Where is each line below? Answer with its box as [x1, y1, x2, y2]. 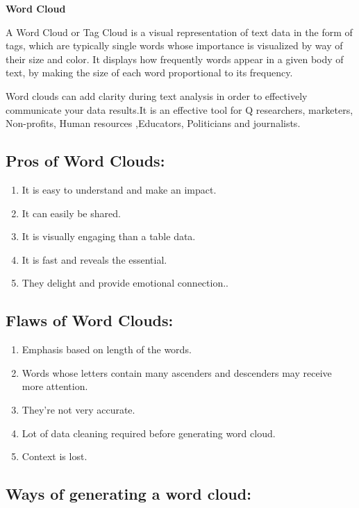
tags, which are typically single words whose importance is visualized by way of [6, 38, 343, 53]
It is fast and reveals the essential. [22, 252, 167, 266]
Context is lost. [22, 449, 87, 464]
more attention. [22, 379, 88, 393]
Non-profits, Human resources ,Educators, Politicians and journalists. [6, 116, 301, 130]
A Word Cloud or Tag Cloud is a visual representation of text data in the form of [6, 24, 353, 39]
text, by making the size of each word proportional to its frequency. [6, 65, 293, 80]
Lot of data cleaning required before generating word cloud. [22, 425, 276, 440]
